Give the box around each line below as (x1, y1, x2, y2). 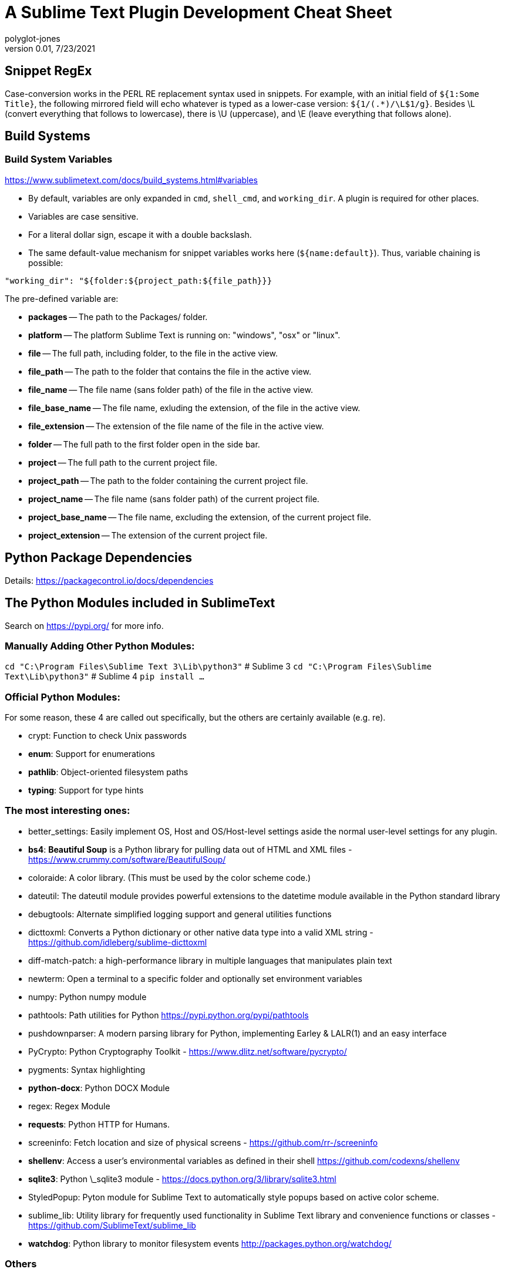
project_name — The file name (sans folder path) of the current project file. (28, 493, 319, 504)
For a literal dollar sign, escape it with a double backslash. (28, 229, 252, 240)
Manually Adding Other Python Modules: (5, 640, 195, 652)
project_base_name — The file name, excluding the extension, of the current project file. (28, 512, 371, 522)
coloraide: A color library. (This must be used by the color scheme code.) (28, 872, 311, 883)
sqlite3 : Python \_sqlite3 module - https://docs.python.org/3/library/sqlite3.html (28, 1173, 336, 1184)
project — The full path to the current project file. (28, 457, 218, 467)
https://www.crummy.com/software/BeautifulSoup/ (28, 854, 226, 864)
